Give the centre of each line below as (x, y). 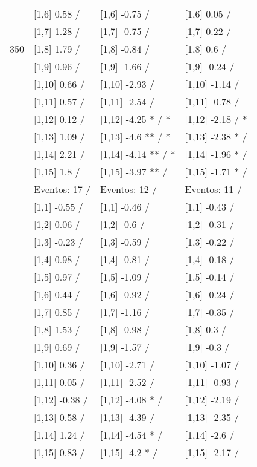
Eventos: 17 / (62, 189)
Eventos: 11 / (213, 189)
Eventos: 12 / (129, 189)
